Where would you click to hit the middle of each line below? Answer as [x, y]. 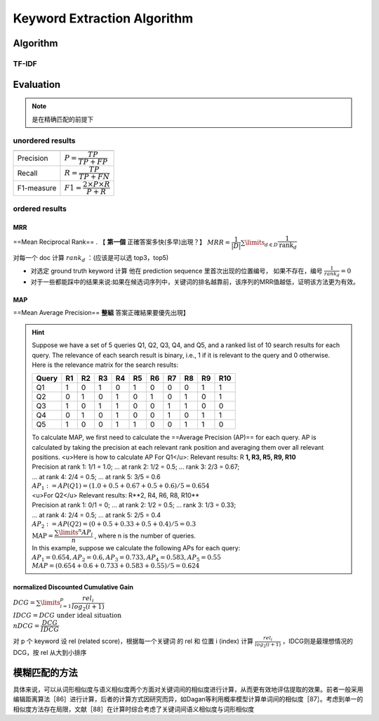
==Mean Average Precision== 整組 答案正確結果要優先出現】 [101, 313]
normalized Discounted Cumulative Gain [73, 587]
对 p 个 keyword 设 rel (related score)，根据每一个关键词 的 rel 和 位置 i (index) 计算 [133, 641]
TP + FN [94, 177]
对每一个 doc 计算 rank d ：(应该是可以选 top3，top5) [91, 258]
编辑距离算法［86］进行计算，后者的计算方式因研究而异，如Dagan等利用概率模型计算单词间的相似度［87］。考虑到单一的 [188, 699]
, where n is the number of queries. [145, 535]
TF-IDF [25, 63]
